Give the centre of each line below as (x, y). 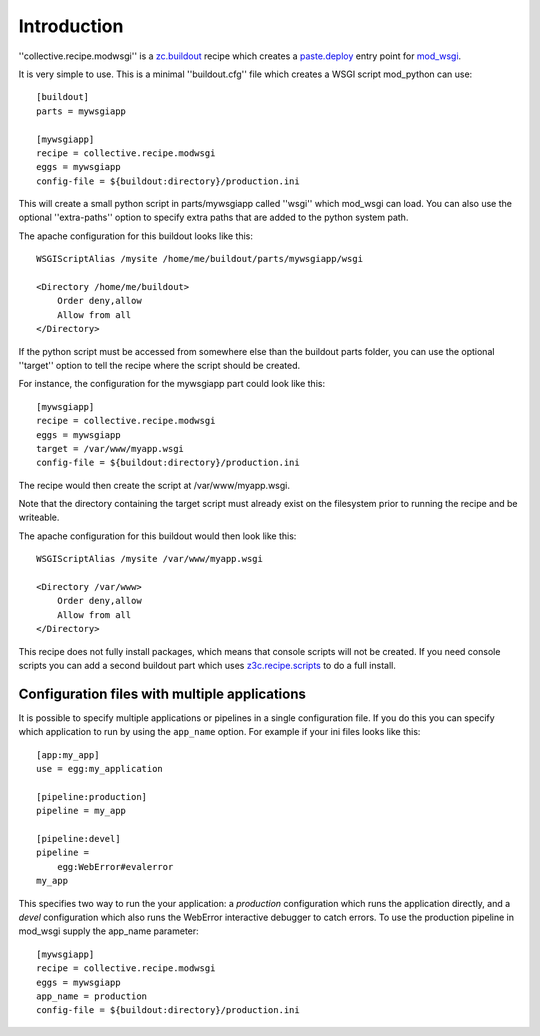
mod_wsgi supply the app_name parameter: (108, 931)
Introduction (71, 26)
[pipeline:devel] (78, 839)
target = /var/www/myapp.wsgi (110, 448)
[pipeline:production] (92, 796)
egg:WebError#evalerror (115, 866)
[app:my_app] (68, 754)
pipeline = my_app (81, 811)
